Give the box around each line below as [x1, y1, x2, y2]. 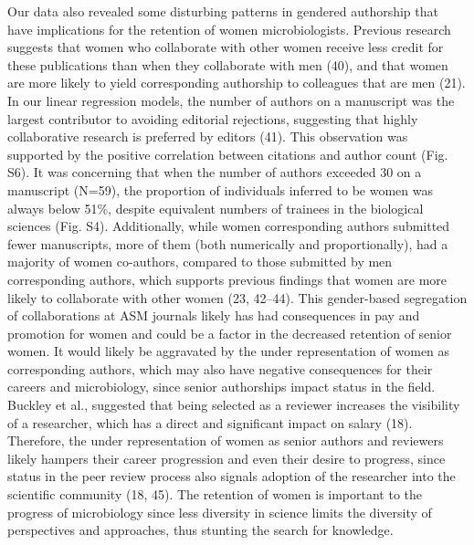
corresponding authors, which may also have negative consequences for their [7, 359, 433, 378]
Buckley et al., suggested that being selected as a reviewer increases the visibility [7, 395, 460, 414]
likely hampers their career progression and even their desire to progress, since [7, 448, 446, 467]
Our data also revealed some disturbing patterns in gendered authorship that [7, 2, 438, 20]
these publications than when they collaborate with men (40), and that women [7, 55, 448, 74]
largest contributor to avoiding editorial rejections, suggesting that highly [7, 109, 418, 128]
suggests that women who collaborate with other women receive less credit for [7, 37, 444, 57]
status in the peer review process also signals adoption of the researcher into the [7, 466, 456, 486]
